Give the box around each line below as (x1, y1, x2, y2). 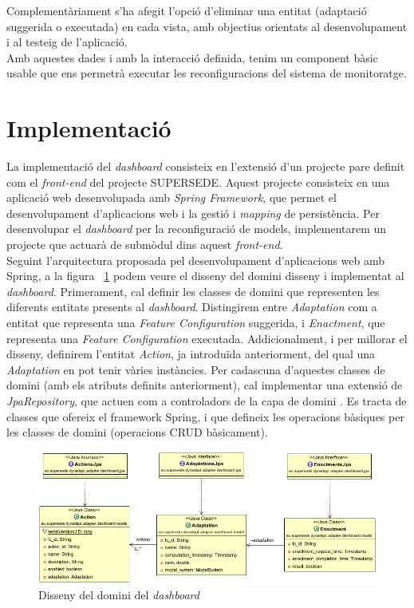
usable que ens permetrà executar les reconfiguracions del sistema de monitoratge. (6, 65, 407, 81)
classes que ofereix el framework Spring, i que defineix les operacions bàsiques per (6, 408, 404, 424)
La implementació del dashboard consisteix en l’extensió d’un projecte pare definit (6, 158, 405, 175)
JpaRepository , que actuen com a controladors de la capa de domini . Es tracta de (6, 393, 407, 409)
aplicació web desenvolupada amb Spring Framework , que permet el (6, 189, 337, 206)
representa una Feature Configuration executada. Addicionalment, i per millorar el (6, 330, 408, 346)
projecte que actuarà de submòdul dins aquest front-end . (6, 236, 283, 253)
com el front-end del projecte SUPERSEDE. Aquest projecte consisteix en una (6, 173, 390, 190)
